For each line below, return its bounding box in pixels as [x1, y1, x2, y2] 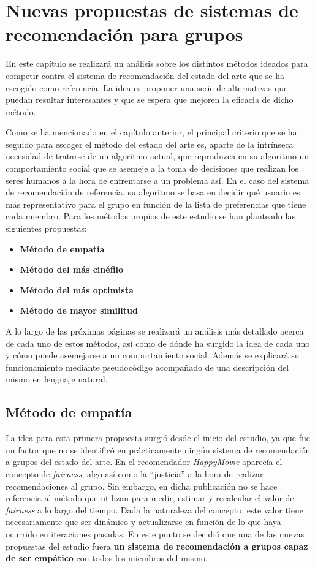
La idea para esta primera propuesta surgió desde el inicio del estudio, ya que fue [6, 431, 310, 444]
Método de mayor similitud [20, 304, 138, 317]
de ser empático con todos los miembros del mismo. [6, 551, 208, 564]
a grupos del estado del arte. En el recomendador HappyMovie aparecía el [6, 455, 283, 468]
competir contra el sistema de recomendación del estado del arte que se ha [6, 69, 284, 81]
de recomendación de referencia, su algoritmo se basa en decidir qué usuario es [6, 186, 300, 199]
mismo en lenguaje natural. [6, 373, 108, 385]
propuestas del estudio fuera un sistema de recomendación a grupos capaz [6, 539, 308, 552]
